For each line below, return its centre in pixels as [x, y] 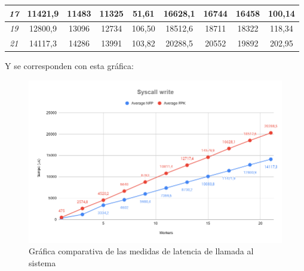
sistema [42, 262]
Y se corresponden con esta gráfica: [69, 66]
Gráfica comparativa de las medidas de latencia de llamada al [141, 251]
